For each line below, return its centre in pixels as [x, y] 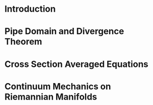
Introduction [30, 9]
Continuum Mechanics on [58, 86]
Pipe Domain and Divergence [64, 31]
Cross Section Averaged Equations [76, 64]
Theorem [23, 42]
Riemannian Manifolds [51, 97]
